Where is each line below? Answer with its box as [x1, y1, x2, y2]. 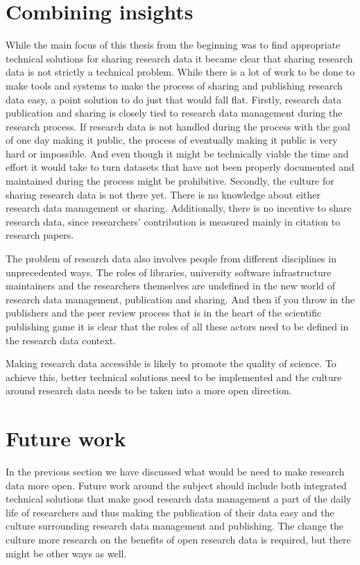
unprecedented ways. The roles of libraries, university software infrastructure [6, 264, 332, 279]
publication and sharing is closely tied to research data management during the [6, 106, 343, 120]
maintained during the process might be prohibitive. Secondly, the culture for [6, 174, 334, 188]
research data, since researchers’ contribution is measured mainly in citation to [6, 214, 341, 228]
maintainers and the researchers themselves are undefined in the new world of [6, 278, 336, 293]
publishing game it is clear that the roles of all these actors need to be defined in [6, 319, 349, 333]
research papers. [6, 228, 74, 242]
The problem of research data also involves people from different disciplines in [6, 251, 336, 266]
